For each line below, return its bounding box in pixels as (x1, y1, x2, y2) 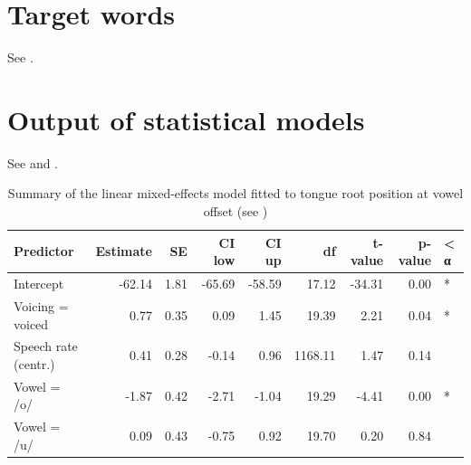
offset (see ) (203, 202, 268, 221)
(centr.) (14, 354, 55, 373)
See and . (7, 153, 58, 172)
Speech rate (14, 337, 78, 356)
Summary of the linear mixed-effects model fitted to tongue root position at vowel (7, 184, 464, 203)
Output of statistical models (7, 100, 365, 138)
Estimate (95, 242, 152, 261)
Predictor (14, 242, 74, 261)
